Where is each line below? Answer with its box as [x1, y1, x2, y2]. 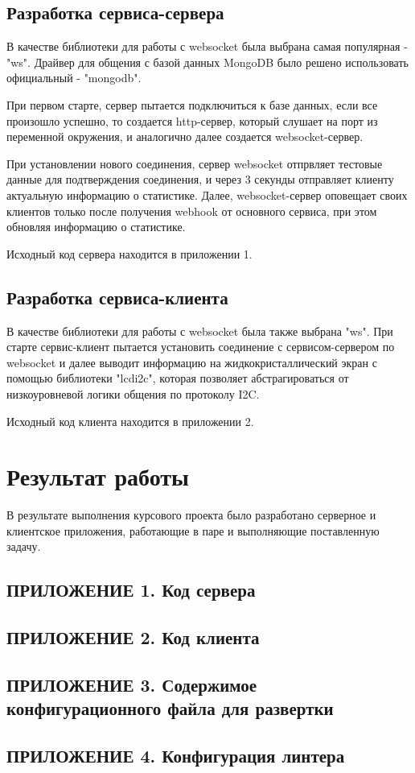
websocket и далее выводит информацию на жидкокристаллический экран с [6, 353, 377, 370]
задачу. [6, 538, 41, 555]
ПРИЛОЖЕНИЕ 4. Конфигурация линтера [6, 743, 345, 768]
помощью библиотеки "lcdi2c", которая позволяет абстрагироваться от [6, 370, 349, 386]
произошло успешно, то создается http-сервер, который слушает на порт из [6, 112, 378, 129]
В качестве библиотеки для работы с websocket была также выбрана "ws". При [6, 322, 393, 339]
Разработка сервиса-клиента [6, 284, 228, 309]
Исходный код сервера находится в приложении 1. [6, 245, 253, 262]
